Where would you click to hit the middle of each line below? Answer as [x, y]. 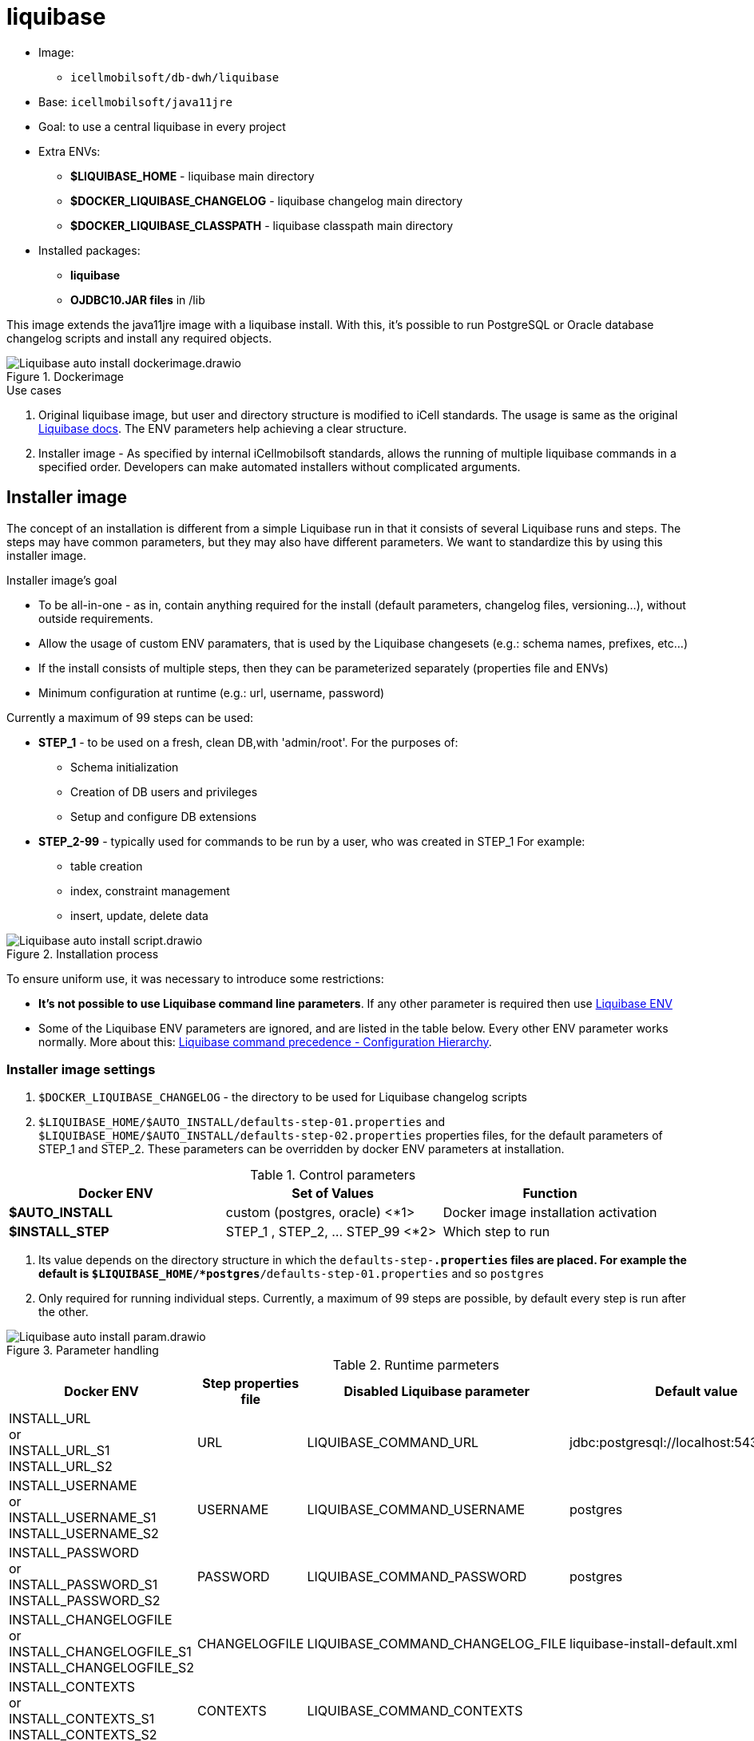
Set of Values [333, 1194]
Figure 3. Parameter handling [83, 1350]
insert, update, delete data [139, 915]
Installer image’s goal [62, 580]
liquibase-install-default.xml [653, 1644]
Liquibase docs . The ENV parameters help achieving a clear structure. [223, 428]
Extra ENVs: [69, 151]
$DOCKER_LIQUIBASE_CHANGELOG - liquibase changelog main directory [267, 200]
